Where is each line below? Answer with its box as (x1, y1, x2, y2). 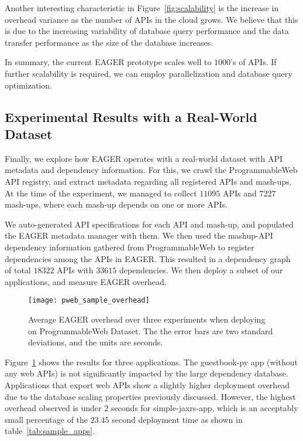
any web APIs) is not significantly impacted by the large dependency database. (5, 367, 288, 379)
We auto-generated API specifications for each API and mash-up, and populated (5, 218, 294, 230)
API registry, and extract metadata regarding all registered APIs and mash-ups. (5, 175, 292, 187)
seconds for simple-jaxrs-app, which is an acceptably (111, 402, 298, 414)
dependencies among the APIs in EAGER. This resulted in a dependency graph (5, 252, 291, 264)
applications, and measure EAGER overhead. (5, 275, 167, 287)
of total (5, 264, 31, 276)
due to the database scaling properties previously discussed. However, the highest (5, 390, 296, 402)
